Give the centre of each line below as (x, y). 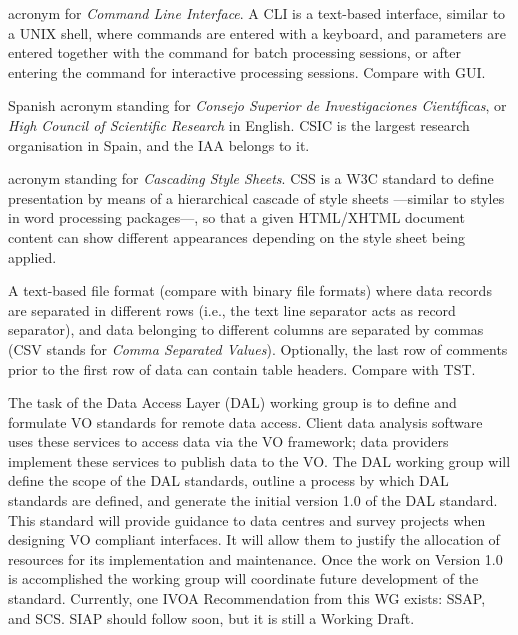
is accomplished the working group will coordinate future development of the (243, 578)
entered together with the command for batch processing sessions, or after (234, 52)
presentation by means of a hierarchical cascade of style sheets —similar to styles (256, 197)
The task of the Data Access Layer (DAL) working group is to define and (232, 402)
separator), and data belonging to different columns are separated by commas (246, 329)
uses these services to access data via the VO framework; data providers (228, 441)
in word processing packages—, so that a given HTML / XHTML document (236, 217)
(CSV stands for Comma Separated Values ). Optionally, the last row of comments (258, 348)
